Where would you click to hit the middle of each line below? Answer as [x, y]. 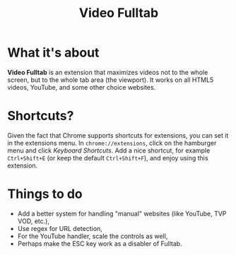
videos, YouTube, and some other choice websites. [82, 87]
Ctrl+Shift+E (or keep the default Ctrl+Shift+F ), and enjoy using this [108, 158]
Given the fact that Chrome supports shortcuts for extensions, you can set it [118, 135]
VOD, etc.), [33, 221]
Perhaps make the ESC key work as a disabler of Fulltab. [100, 243]
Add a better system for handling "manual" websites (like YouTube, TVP [122, 213]
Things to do [45, 194]
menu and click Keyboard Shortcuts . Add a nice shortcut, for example [109, 150]
